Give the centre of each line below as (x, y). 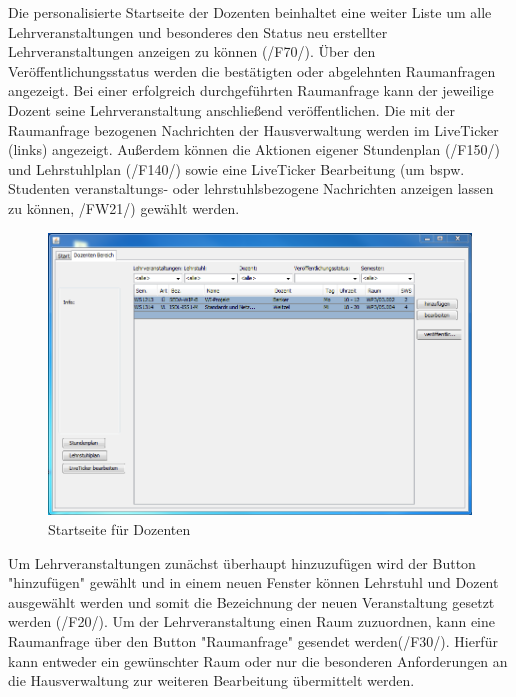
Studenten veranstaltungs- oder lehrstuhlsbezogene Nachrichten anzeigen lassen (251, 188)
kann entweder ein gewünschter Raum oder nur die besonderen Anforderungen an (258, 660)
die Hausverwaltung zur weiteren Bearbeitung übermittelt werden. (211, 680)
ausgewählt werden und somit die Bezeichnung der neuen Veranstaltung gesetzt (251, 601)
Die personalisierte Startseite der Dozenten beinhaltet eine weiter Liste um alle (250, 12)
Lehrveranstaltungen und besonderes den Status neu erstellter (198, 31)
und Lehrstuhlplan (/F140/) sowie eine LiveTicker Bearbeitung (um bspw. (236, 168)
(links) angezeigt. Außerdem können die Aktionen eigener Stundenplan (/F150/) (254, 149)
